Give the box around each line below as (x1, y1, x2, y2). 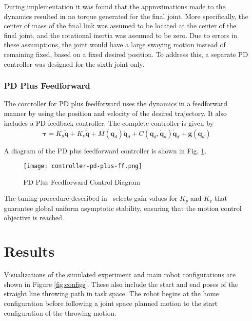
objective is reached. (4, 212, 64, 223)
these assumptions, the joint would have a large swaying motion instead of (4, 39, 226, 50)
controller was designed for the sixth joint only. (4, 58, 145, 69)
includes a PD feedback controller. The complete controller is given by (4, 117, 214, 128)
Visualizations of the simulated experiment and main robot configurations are (4, 269, 236, 280)
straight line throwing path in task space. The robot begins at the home (4, 288, 219, 299)
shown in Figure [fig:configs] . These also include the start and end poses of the (4, 279, 238, 289)
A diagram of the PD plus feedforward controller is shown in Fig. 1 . (4, 145, 207, 155)
